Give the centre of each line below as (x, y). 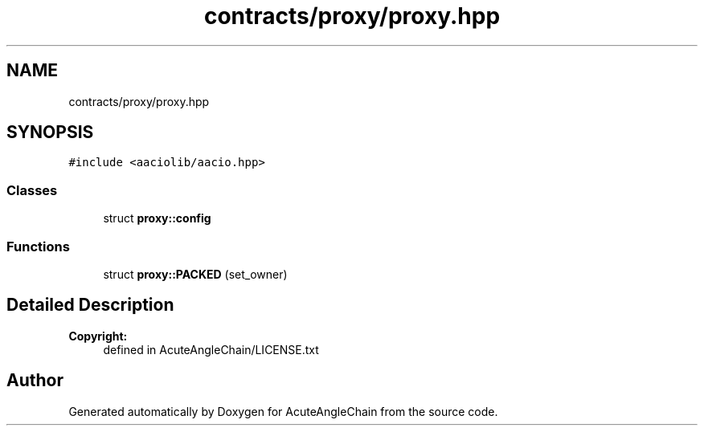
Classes (32, 190)
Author (35, 381)
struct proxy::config (157, 218)
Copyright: (98, 336)
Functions (38, 246)
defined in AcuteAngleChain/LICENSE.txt (211, 349)
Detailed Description (90, 305)
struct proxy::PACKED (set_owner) (195, 274)
